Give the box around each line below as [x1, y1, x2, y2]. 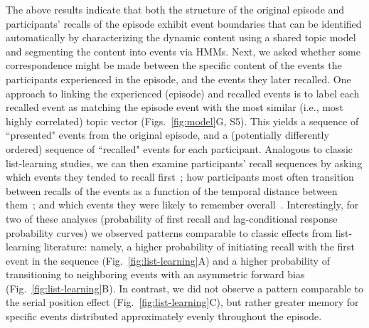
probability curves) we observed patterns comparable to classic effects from [6, 225, 333, 240]
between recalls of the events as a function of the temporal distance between [6, 183, 338, 198]
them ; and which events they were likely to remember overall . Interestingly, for [6, 197, 359, 212]
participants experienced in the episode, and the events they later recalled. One [6, 71, 351, 86]
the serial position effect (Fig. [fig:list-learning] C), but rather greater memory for [6, 295, 359, 310]
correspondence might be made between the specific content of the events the [6, 58, 342, 73]
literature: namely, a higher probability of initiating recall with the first [43, 239, 355, 254]
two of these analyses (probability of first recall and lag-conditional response [6, 211, 338, 226]
